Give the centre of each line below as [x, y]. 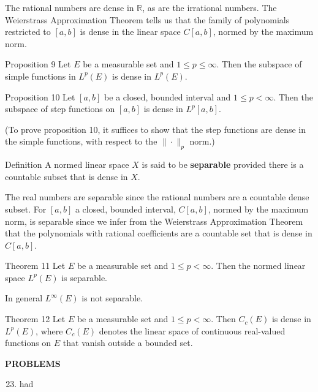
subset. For [26, 209]
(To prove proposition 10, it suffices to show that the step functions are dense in [156, 129]
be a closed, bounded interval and [168, 96]
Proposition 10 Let [40, 96]
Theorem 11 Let [35, 266]
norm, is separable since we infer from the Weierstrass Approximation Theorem [154, 221]
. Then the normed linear [258, 266]
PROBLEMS [33, 363]
